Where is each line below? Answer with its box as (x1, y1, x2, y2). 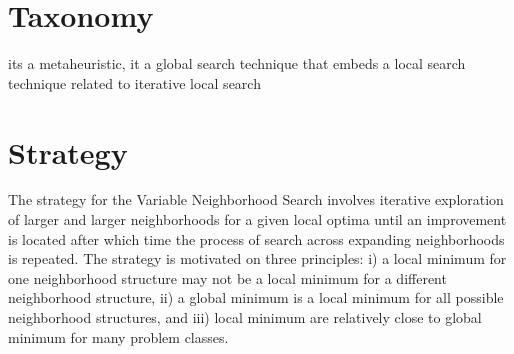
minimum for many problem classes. (8, 326, 229, 347)
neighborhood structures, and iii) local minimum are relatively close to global (8, 307, 482, 327)
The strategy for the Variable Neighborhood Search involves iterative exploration (8, 189, 504, 210)
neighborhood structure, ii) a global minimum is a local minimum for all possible (8, 287, 504, 308)
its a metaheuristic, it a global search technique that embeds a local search (8, 53, 466, 74)
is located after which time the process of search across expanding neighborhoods (8, 228, 505, 249)
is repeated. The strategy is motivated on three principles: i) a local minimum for (8, 248, 507, 269)
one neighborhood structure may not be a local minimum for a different (8, 267, 447, 288)
